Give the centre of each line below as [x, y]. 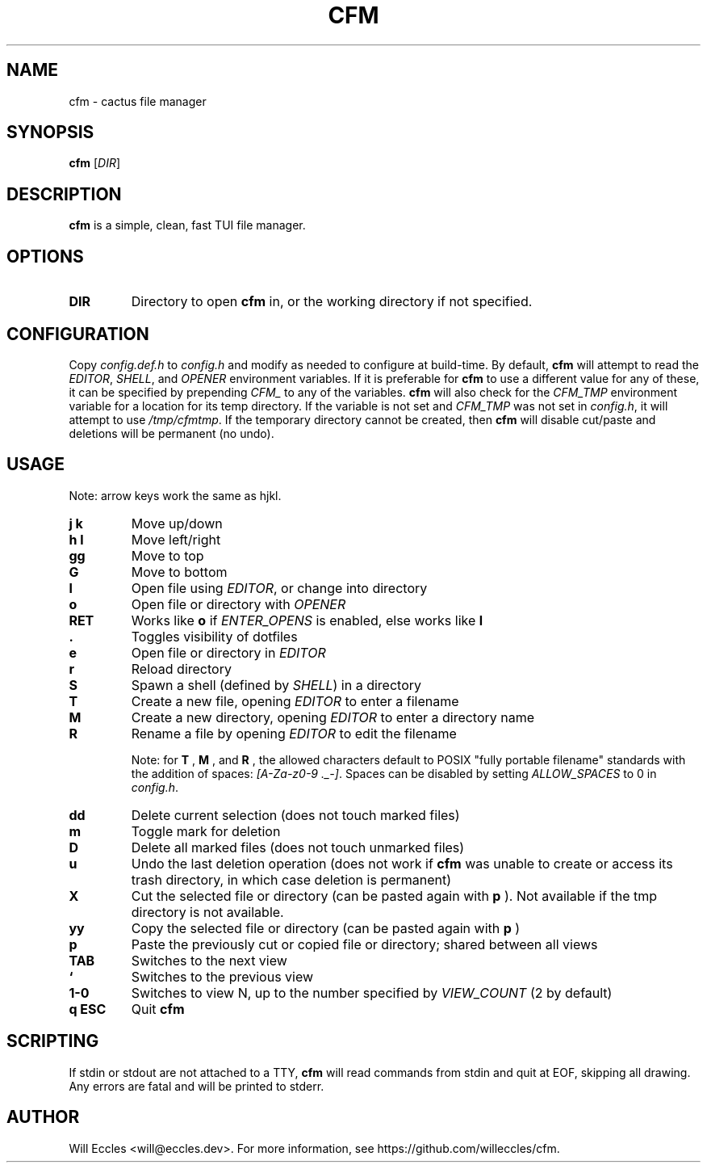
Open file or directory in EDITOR [228, 652]
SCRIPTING [53, 1041]
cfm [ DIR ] [95, 163]
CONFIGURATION [78, 334]
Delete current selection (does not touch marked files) [295, 815]
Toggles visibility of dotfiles [214, 636]
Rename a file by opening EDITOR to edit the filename [294, 733]
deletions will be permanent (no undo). [172, 433]
